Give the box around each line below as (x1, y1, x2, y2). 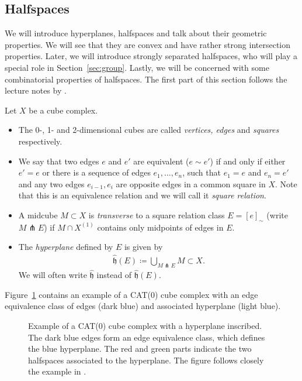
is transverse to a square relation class (88, 208, 225, 221)
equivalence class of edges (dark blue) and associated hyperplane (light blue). (5, 300, 281, 312)
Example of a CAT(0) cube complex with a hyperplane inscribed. (28, 319, 262, 331)
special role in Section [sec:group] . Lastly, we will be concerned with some (5, 61, 269, 73)
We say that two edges (18, 155, 99, 167)
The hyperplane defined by (18, 241, 113, 253)
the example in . (28, 365, 86, 377)
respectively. (18, 135, 63, 147)
